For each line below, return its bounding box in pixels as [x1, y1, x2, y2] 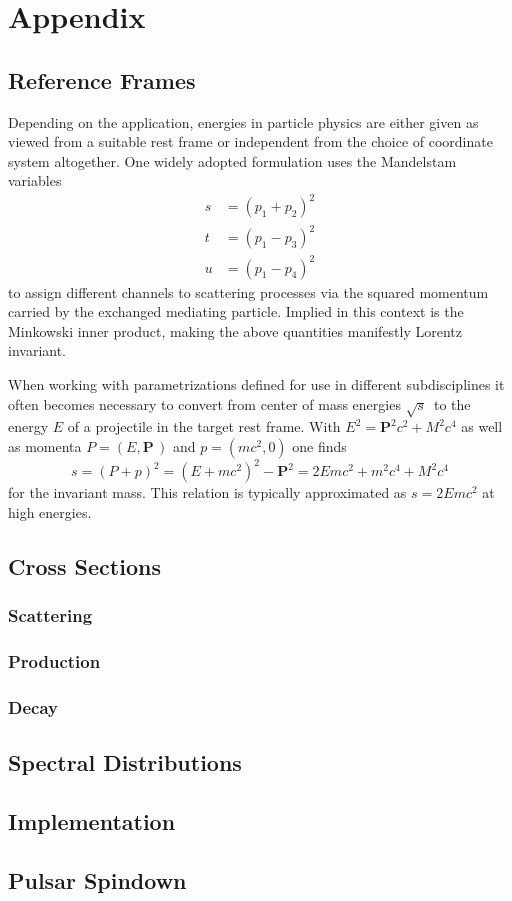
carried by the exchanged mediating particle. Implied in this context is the [8, 301, 464, 322]
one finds [292, 435, 347, 456]
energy [8, 416, 49, 437]
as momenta [8, 435, 82, 456]
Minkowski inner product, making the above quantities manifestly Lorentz [8, 320, 463, 341]
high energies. [8, 501, 92, 522]
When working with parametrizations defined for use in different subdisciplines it [8, 373, 505, 394]
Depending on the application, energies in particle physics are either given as [8, 111, 479, 132]
